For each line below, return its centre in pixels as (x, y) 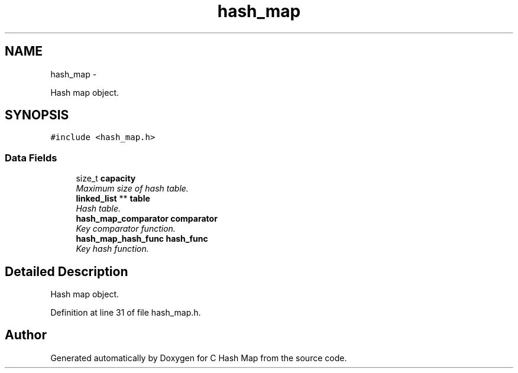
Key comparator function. (126, 229)
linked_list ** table (113, 199)
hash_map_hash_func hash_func (142, 239)
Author (26, 335)
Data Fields (31, 158)
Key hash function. (112, 249)
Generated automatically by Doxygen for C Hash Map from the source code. (199, 358)
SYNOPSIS (37, 115)
